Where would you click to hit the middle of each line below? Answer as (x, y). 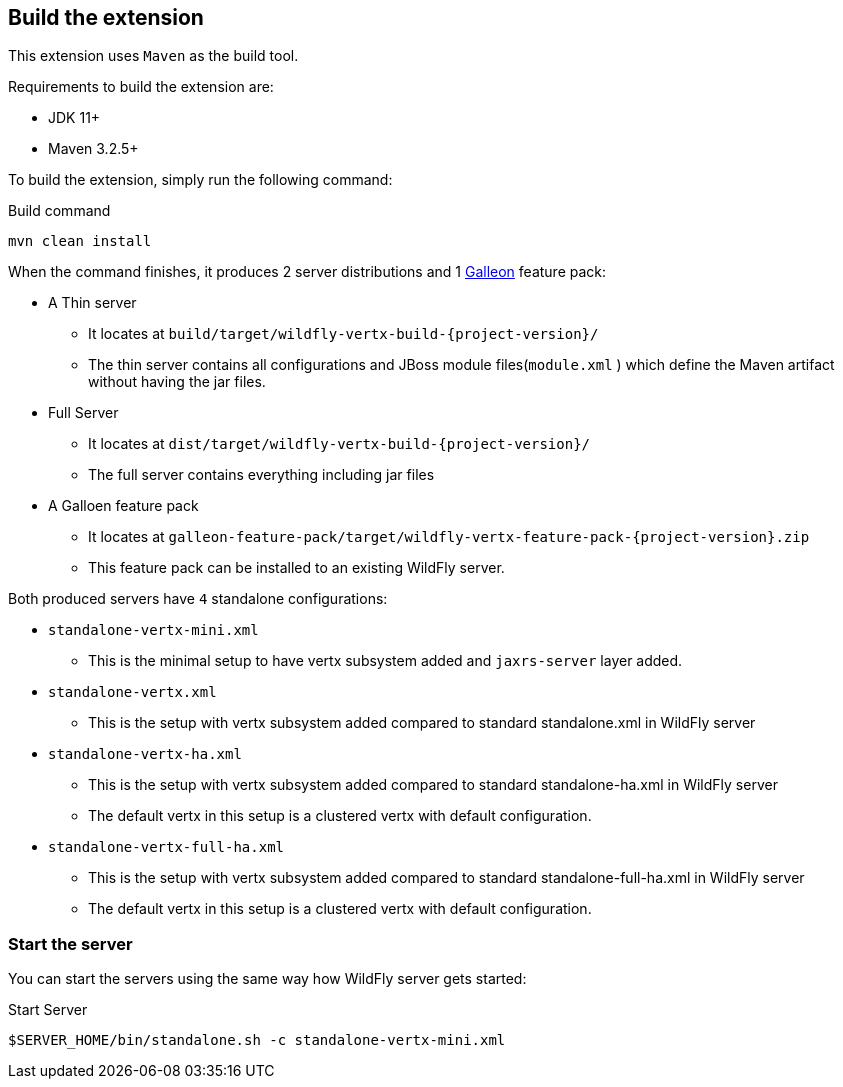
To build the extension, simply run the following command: (200, 180)
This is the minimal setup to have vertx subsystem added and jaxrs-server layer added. (385, 661)
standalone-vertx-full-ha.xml (166, 847)
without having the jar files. (177, 382)
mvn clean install (80, 241)
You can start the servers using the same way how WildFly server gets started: (267, 979)
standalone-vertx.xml (132, 692)
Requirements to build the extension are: (141, 87)
